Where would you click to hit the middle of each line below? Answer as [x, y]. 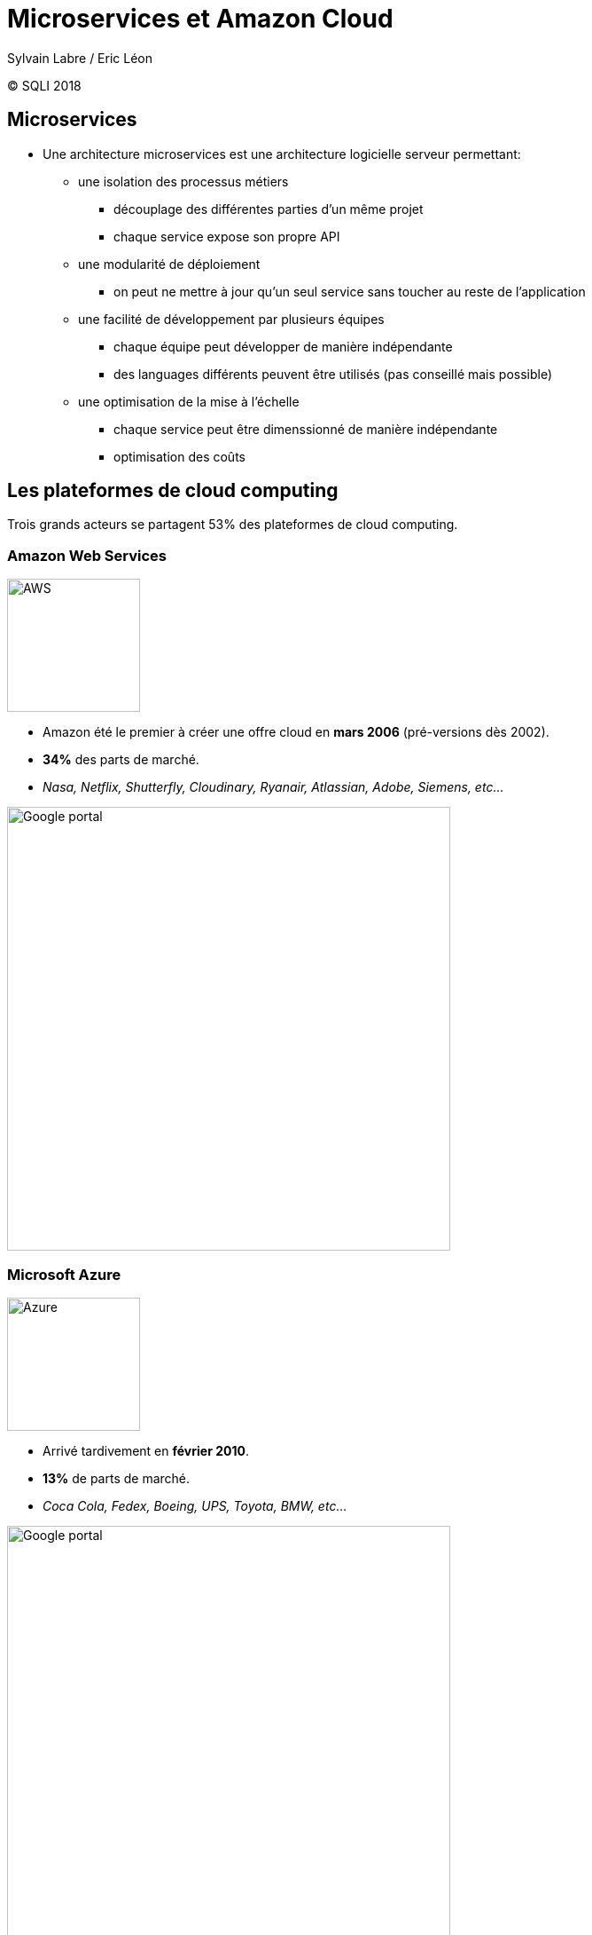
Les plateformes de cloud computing [173, 491]
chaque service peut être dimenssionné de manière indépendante [306, 429]
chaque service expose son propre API [227, 236]
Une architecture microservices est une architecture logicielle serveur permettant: [282, 154]
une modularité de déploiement [169, 264]
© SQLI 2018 [44, 85]
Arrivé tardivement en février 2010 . [146, 1450]
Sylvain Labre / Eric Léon [80, 58]
